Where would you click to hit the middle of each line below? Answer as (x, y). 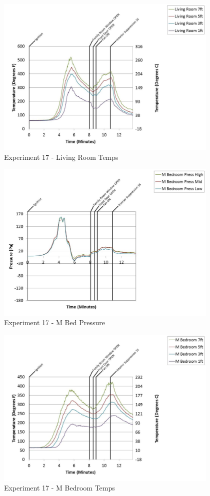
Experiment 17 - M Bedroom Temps (59, 488)
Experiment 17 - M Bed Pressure (54, 322)
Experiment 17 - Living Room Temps (61, 157)
